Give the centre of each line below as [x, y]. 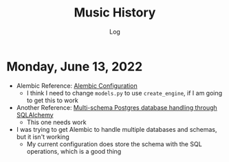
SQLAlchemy [35, 115]
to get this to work [52, 100]
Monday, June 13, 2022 [75, 66]
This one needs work [56, 122]
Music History [115, 13]
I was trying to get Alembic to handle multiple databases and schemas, [117, 129]
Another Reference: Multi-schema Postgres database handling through [117, 107]
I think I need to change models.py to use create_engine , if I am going [124, 93]
